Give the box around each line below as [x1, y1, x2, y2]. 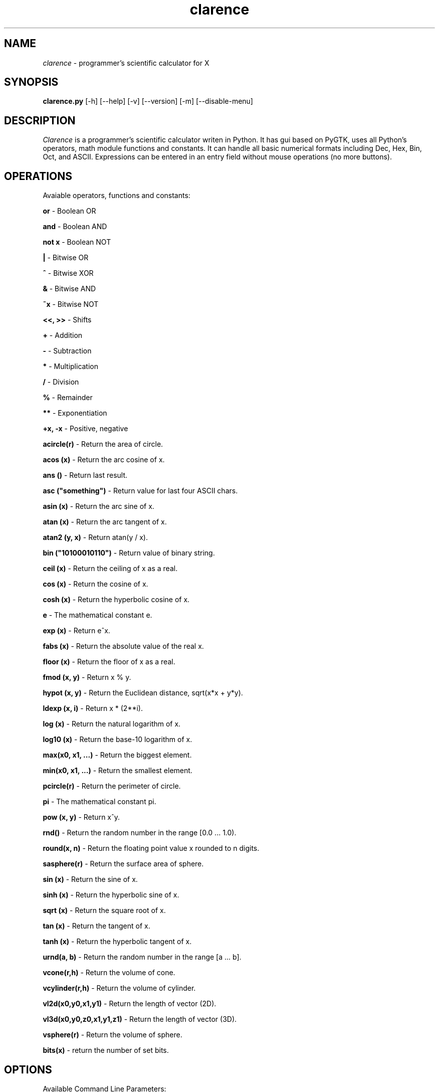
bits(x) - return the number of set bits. [43, 1046, 169, 1055]
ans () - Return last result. [43, 471, 128, 480]
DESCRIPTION [4, 114, 76, 127]
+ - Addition [43, 331, 83, 340]
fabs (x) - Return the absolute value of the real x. [43, 642, 204, 651]
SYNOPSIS [4, 76, 59, 89]
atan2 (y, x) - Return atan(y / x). [43, 533, 148, 542]
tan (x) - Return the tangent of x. [43, 922, 150, 931]
